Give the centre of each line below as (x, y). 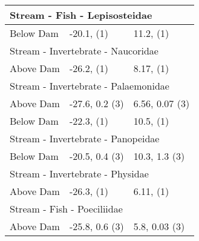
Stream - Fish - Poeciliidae (66, 209)
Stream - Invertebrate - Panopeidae (85, 138)
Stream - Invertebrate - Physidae (79, 173)
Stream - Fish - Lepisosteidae (81, 15)
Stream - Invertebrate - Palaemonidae (90, 86)
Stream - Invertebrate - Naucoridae (84, 51)
